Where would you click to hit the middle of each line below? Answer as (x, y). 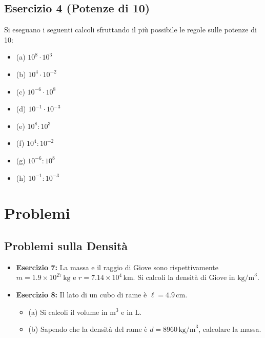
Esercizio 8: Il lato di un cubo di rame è (81, 294)
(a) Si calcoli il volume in (68, 312)
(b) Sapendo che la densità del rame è (88, 329)
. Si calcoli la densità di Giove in (184, 277)
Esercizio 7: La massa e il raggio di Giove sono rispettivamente (117, 267)
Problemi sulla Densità (66, 245)
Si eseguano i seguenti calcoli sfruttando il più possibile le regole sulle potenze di (130, 30)
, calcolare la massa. (230, 329)
